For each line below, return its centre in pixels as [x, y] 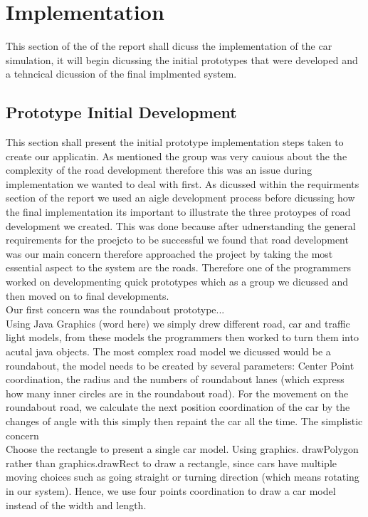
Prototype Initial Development [121, 112]
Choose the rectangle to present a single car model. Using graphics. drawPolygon [182, 449]
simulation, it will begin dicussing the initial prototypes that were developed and [182, 59]
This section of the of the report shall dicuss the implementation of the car [169, 46]
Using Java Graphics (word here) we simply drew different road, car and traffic [178, 323]
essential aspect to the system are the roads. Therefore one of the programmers [178, 267]
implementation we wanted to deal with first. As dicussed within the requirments [183, 183]
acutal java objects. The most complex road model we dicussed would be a [168, 351]
